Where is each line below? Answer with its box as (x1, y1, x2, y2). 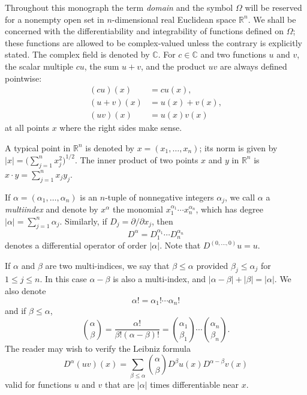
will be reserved (245, 1, 302, 13)
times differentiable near (150, 378, 239, 390)
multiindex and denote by (5, 202, 98, 215)
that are (105, 378, 135, 390)
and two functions (200, 48, 266, 61)
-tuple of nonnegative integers (105, 190, 214, 203)
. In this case (40, 273, 87, 285)
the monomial (112, 202, 163, 215)
